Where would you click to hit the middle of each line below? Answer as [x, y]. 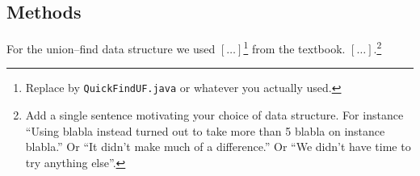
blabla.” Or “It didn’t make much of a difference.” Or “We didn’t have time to [218, 147]
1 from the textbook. [294, 47]
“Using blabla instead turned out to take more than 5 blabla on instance [205, 130]
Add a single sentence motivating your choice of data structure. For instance [214, 115]
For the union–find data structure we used [111, 48]
